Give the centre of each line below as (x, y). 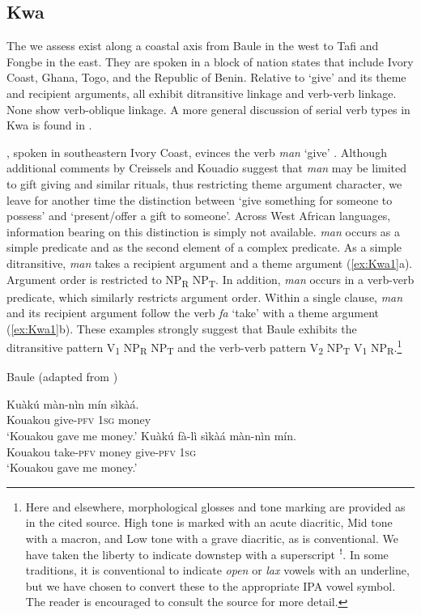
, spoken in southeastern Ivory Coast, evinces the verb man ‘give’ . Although (197, 152)
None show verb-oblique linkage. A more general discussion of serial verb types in (208, 109)
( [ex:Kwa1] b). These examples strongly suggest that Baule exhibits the (182, 328)
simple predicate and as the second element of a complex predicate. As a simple (204, 247)
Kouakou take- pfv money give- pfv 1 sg (101, 451)
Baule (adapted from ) (62, 377)
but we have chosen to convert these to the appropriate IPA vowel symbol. (210, 585)
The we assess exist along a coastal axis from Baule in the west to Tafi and (193, 46)
